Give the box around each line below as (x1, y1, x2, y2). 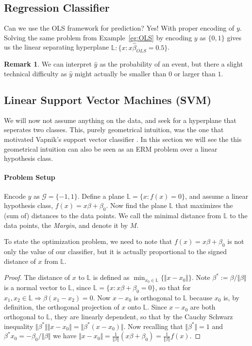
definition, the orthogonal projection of (4, 302, 119, 312)
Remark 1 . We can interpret (4, 59, 92, 69)
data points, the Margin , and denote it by (4, 220, 128, 230)
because (189, 292, 213, 302)
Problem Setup (4, 172, 55, 182)
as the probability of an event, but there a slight (100, 59, 243, 69)
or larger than (174, 69, 216, 78)
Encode (4, 190, 26, 201)
